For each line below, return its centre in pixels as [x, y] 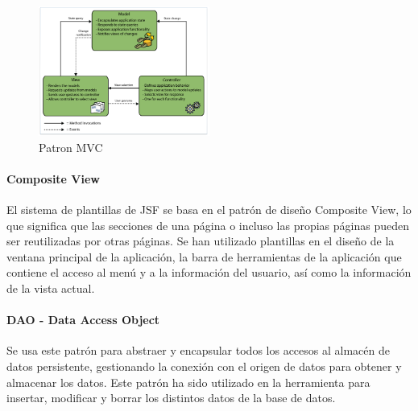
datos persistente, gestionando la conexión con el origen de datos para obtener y [204, 366]
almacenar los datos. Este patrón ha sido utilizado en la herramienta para [188, 382]
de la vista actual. [51, 288]
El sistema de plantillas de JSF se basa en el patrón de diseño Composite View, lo [209, 209]
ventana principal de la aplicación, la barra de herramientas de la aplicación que [204, 256]
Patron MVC [71, 147]
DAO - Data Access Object [83, 320]
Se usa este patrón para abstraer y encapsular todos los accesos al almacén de [198, 350]
